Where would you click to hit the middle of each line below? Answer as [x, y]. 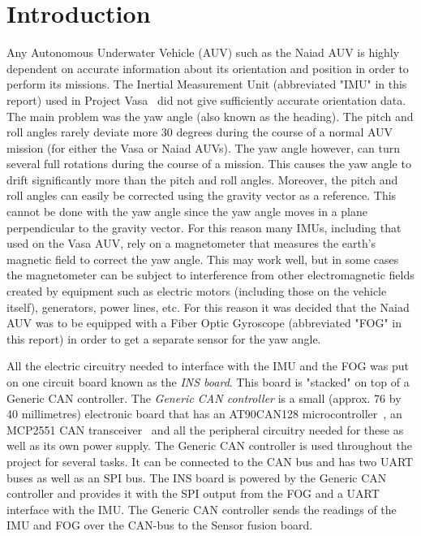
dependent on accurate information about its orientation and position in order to [208, 68]
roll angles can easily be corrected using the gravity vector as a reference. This [202, 195]
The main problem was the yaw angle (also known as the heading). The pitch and [210, 116]
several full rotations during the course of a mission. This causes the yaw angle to [209, 164]
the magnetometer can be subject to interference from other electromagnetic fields [210, 275]
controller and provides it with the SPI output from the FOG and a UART [193, 493]
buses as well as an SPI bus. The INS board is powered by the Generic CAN [197, 477]
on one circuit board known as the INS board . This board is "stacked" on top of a [208, 382]
